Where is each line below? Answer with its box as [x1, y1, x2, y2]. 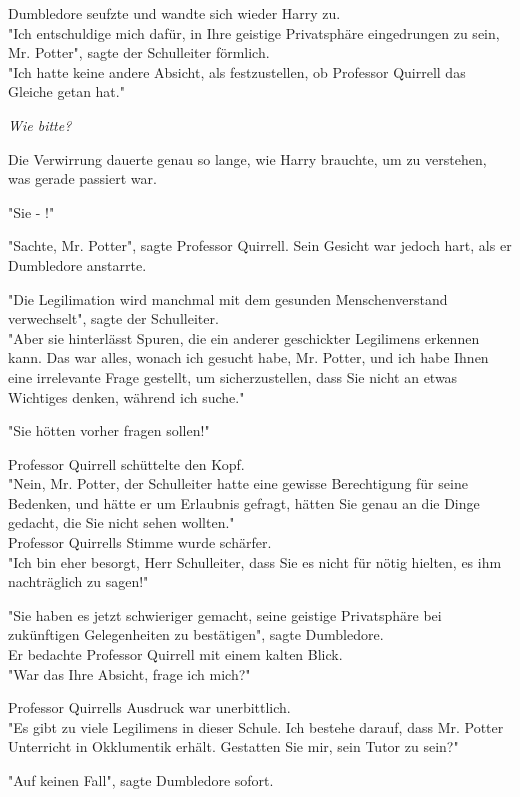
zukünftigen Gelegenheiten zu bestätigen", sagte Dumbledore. [8, 624, 384, 645]
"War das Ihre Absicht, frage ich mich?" [8, 663, 251, 684]
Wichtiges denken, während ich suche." [8, 386, 245, 407]
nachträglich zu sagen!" [8, 571, 149, 592]
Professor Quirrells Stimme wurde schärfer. [8, 532, 272, 553]
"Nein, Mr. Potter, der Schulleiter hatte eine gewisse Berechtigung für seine [8, 473, 468, 494]
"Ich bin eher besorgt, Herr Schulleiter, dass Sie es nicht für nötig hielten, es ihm [8, 551, 502, 572]
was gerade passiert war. [8, 168, 157, 189]
